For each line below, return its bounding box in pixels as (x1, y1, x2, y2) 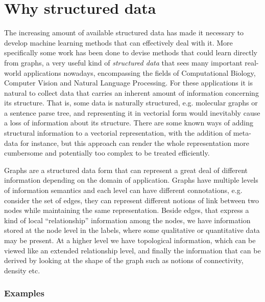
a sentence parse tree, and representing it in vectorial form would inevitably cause (4, 107, 260, 118)
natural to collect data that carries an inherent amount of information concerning (4, 87, 259, 98)
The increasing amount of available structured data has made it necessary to (4, 27, 244, 38)
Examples (4, 287, 44, 299)
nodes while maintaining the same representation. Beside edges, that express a (4, 205, 249, 215)
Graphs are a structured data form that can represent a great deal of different (4, 164, 248, 175)
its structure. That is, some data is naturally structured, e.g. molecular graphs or (4, 97, 258, 108)
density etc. (4, 265, 40, 275)
